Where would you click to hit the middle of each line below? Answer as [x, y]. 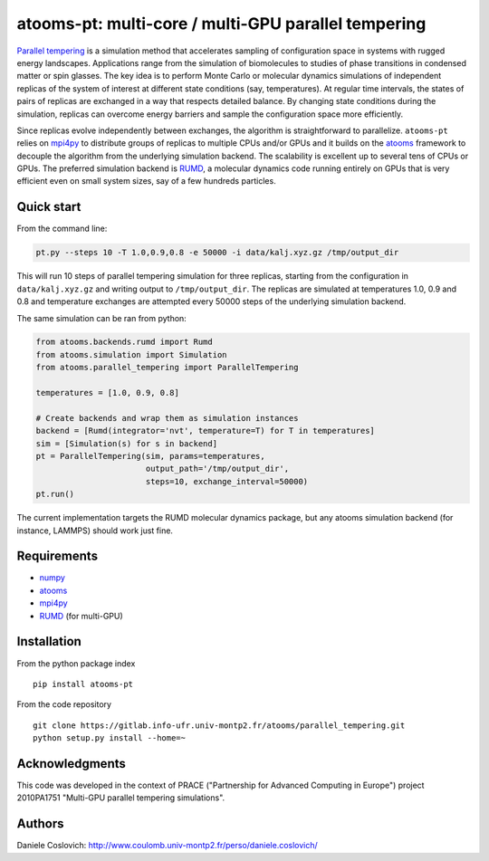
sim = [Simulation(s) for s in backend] [126, 443]
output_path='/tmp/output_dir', [217, 469]
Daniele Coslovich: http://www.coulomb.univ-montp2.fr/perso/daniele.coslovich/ [168, 846]
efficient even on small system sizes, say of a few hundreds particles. [146, 181]
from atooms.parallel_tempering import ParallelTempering [167, 368]
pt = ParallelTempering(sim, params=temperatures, [151, 456]
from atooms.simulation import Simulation [131, 354]
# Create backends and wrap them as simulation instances [167, 418]
